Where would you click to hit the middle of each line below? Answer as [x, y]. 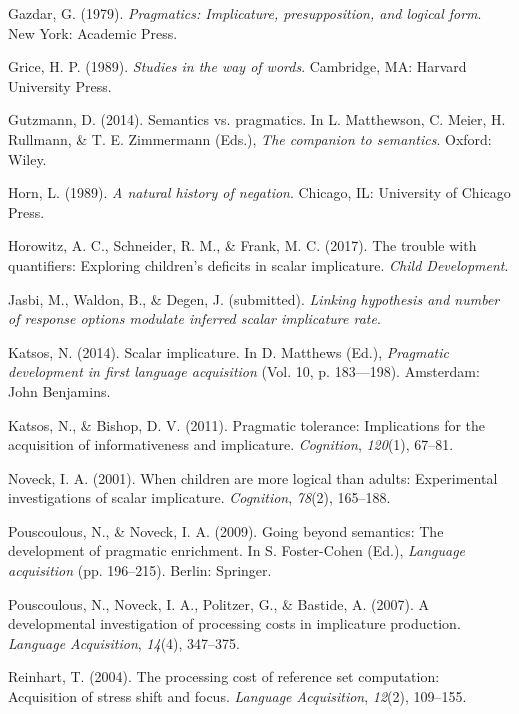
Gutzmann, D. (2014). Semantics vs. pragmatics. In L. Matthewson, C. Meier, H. [257, 119]
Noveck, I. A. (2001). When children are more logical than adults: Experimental [253, 477]
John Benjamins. [59, 390]
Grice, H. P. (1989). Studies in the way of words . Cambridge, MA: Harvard [237, 66]
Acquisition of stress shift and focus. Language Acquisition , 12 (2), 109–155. [237, 696]
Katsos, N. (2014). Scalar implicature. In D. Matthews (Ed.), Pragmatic [228, 351]
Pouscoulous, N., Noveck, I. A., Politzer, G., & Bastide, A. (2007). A [218, 603]
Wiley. [27, 158]
